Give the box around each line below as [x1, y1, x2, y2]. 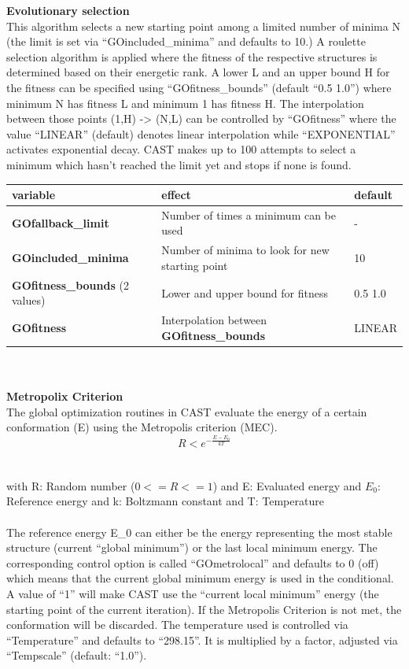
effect [161, 187, 191, 203]
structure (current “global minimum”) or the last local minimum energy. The [6, 539, 378, 556]
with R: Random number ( [6, 477, 135, 493]
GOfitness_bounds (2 [12, 276, 129, 293]
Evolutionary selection [6, 2, 130, 18]
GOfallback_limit [12, 214, 109, 231]
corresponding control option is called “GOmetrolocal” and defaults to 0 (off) [6, 554, 379, 571]
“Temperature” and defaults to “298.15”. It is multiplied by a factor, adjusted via [6, 631, 398, 648]
